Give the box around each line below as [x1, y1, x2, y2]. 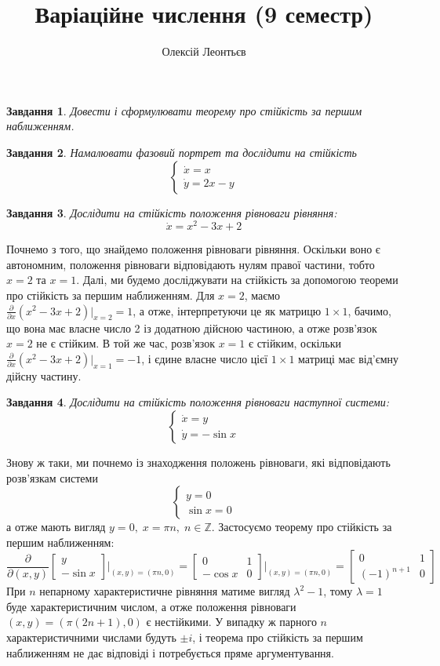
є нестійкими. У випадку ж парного [146, 613, 317, 630]
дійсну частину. [6, 367, 82, 384]
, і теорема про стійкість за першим [192, 629, 363, 646]
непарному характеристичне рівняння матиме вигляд [39, 583, 290, 599]
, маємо [244, 286, 281, 303]
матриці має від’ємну [298, 350, 399, 366]
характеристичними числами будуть [6, 629, 176, 646]
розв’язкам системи [6, 469, 98, 486]
